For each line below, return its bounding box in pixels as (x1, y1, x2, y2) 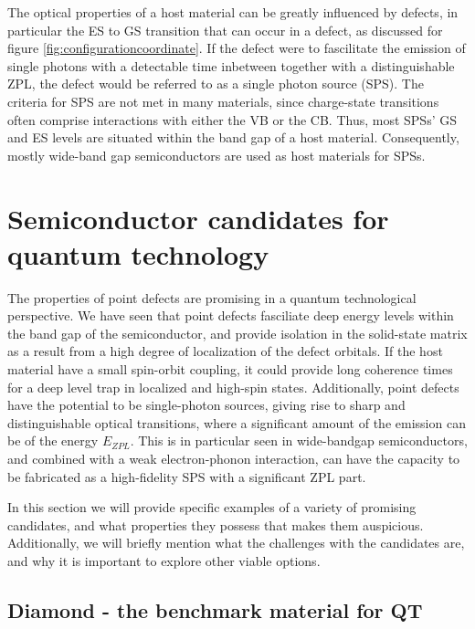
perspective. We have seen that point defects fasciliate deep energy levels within (7, 306, 454, 325)
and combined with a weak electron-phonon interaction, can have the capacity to (7, 449, 460, 467)
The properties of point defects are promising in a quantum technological (7, 288, 417, 307)
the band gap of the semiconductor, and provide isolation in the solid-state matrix (7, 323, 468, 342)
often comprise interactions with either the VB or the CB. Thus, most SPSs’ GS (7, 110, 457, 129)
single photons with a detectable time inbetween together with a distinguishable (7, 56, 455, 75)
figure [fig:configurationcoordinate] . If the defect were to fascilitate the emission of (7, 38, 466, 58)
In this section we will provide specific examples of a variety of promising (7, 498, 417, 517)
